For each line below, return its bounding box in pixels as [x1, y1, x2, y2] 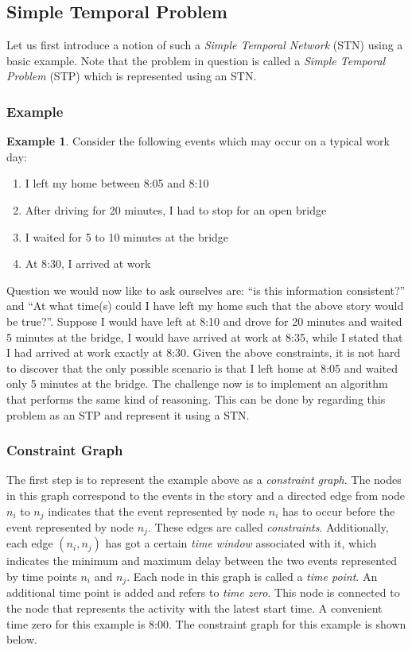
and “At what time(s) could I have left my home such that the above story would [6, 297, 404, 314]
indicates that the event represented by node [48, 502, 266, 519]
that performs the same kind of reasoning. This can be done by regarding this [6, 390, 386, 407]
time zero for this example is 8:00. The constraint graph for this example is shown [6, 615, 406, 632]
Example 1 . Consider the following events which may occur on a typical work [6, 133, 390, 149]
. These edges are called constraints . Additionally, [147, 518, 389, 535]
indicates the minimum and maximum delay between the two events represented [6, 552, 398, 569]
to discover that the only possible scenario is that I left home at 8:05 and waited [6, 359, 398, 376]
